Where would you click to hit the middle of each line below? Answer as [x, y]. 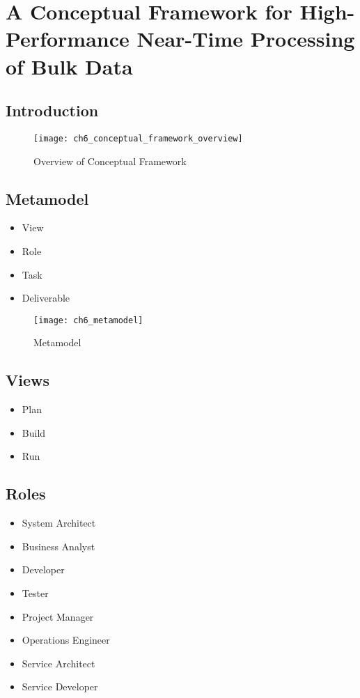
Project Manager [58, 616]
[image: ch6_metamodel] [88, 320]
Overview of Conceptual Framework [110, 161]
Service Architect [58, 663]
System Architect [59, 523]
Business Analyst [58, 546]
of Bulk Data [69, 66]
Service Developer [60, 687]
